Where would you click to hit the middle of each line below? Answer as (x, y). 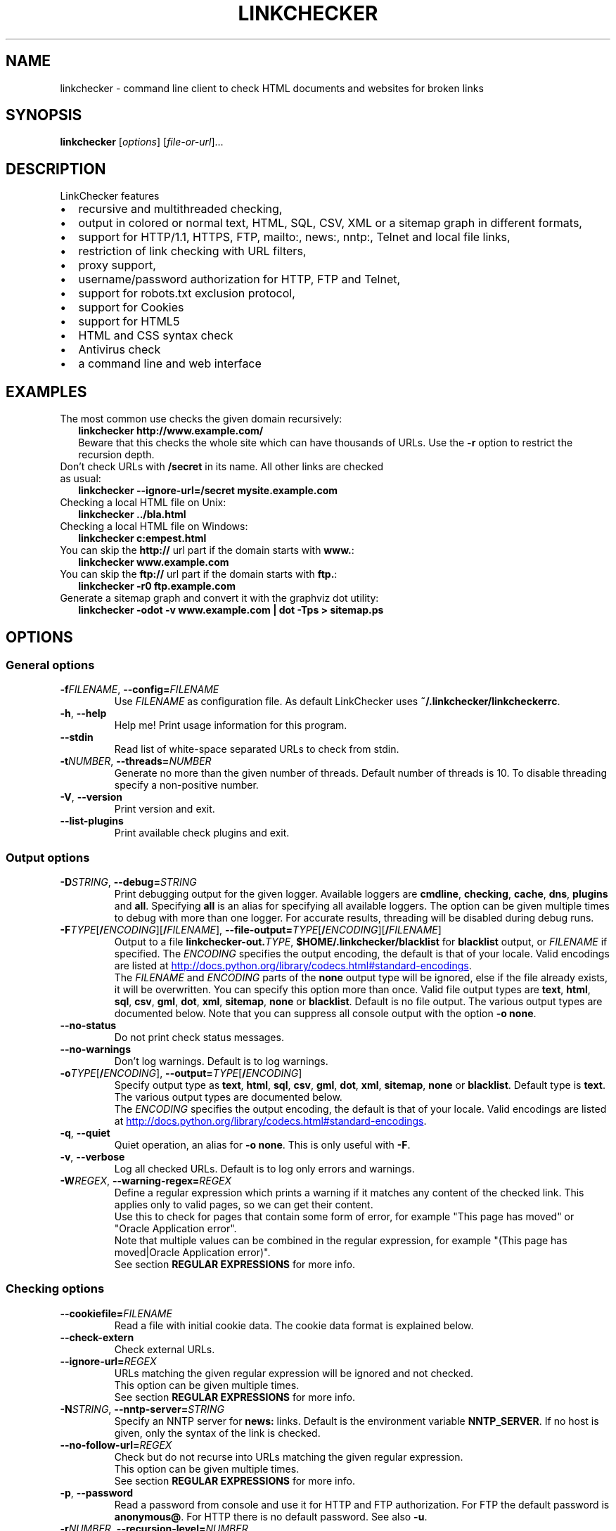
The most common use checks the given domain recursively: (201, 419)
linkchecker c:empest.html (142, 538)
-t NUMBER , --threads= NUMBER (136, 761)
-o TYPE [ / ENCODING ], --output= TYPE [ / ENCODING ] (181, 1073)
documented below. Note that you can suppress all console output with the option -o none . (325, 1014)
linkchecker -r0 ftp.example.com (157, 586)
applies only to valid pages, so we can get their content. (244, 1205)
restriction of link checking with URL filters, (192, 251)
